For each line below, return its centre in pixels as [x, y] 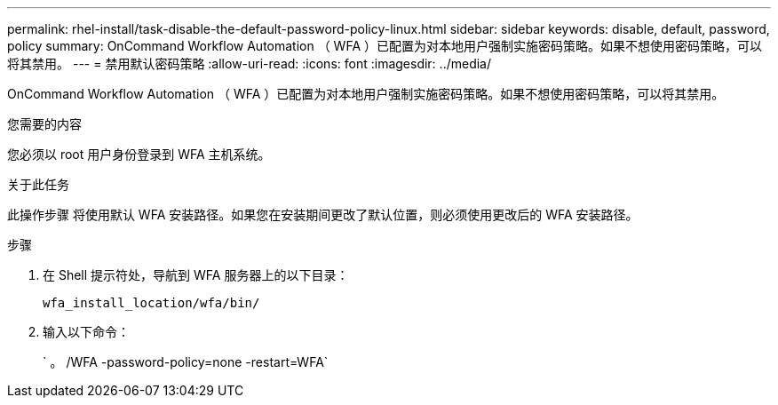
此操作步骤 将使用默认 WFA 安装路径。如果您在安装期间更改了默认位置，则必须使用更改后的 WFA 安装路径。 [323, 214]
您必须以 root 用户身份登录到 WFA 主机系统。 [139, 154]
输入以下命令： [86, 332]
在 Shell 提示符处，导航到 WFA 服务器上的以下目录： [196, 275]
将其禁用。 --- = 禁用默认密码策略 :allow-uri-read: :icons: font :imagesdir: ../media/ [250, 64]
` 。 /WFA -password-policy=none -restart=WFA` [186, 362]
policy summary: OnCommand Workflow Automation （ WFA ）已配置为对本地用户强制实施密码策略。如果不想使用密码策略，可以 [385, 46]
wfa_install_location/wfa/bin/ [151, 303]
